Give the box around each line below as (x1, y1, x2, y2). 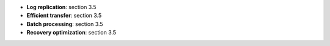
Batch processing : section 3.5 (26, 20, 103, 27)
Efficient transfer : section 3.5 (26, 12, 102, 19)
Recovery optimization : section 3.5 (26, 29, 116, 36)
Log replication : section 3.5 (26, 4, 97, 10)
